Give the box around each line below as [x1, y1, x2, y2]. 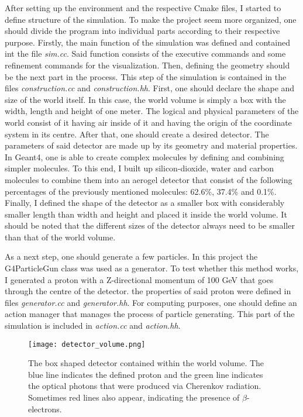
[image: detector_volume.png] [28, 340, 146, 349]
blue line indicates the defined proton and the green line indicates [28, 368, 263, 380]
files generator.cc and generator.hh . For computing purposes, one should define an [5, 296, 297, 308]
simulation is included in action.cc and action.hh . [5, 319, 181, 332]
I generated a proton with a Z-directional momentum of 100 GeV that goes [5, 273, 274, 285]
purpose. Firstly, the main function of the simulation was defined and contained [5, 36, 290, 48]
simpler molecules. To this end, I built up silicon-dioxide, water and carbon [5, 162, 274, 174]
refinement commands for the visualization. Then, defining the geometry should [5, 58, 290, 71]
